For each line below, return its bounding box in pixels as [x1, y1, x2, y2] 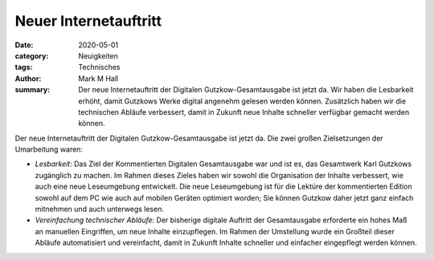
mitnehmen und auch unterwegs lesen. [35, 205, 165, 214]
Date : [14, 40, 34, 50]
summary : [14, 85, 51, 95]
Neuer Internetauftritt [14, 12, 162, 30]
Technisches [78, 63, 121, 72]
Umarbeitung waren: [14, 144, 84, 154]
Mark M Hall [78, 73, 119, 83]
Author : [14, 73, 42, 83]
